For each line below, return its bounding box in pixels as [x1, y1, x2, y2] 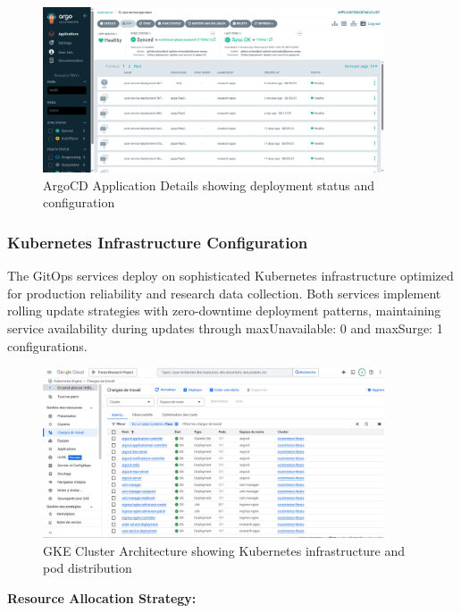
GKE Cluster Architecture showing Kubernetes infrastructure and [43, 541, 405, 559]
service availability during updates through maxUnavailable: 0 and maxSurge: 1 [7, 318, 443, 337]
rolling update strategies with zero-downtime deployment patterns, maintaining [7, 301, 441, 320]
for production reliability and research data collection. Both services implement [7, 283, 441, 302]
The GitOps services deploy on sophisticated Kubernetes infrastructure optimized [7, 266, 454, 285]
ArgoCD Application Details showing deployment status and [43, 175, 374, 194]
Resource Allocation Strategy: [7, 588, 197, 607]
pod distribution [43, 558, 132, 577]
